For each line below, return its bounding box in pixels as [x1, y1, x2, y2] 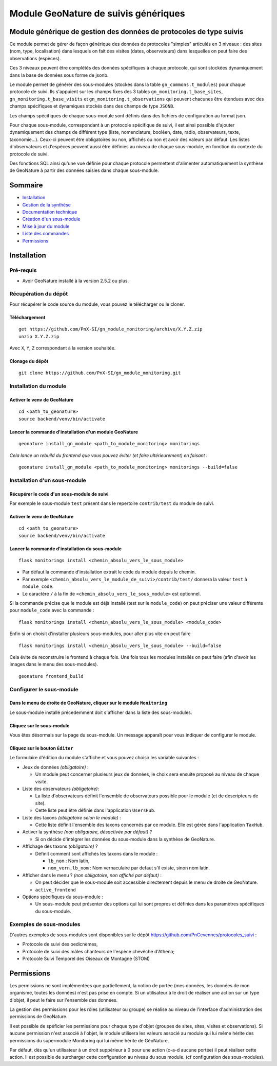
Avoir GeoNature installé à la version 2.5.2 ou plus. [22, 277, 129, 284]
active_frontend [35, 887, 76, 893]
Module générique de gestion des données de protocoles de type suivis [9, 27, 244, 36]
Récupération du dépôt [9, 290, 68, 298]
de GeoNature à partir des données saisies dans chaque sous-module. [9, 167, 159, 173]
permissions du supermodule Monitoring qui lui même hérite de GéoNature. [9, 1037, 169, 1043]
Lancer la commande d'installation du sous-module [9, 546, 122, 552]
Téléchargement [9, 314, 46, 320]
